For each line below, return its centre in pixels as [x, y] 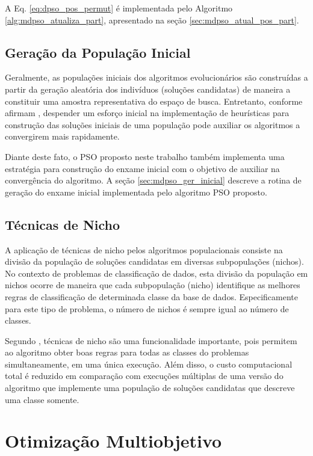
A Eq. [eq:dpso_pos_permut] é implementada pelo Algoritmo [119, 8]
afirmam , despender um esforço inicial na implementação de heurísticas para [147, 113]
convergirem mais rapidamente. [62, 136]
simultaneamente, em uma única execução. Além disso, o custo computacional [149, 364]
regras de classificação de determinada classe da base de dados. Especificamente [151, 296]
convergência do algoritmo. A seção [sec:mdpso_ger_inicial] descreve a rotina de [153, 180]
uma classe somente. [42, 399]
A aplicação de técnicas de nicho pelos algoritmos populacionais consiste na [144, 249]
